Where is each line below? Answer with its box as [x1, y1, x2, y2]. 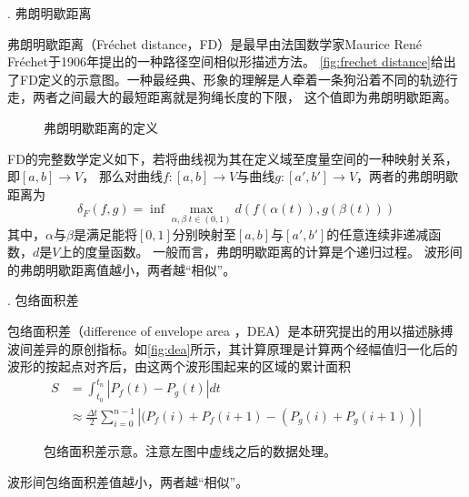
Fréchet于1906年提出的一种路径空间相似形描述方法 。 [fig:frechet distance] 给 [7, 52, 444, 71]
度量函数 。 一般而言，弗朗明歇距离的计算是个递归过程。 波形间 [85, 242, 463, 261]
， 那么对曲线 [82, 167, 163, 186]
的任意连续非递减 [326, 224, 429, 243]
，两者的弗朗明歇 [356, 167, 459, 186]
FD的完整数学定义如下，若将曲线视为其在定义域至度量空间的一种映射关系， [7, 148, 458, 167]
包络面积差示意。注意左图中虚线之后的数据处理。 [44, 441, 336, 461]
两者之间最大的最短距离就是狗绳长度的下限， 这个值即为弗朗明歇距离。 [32, 87, 457, 106]
